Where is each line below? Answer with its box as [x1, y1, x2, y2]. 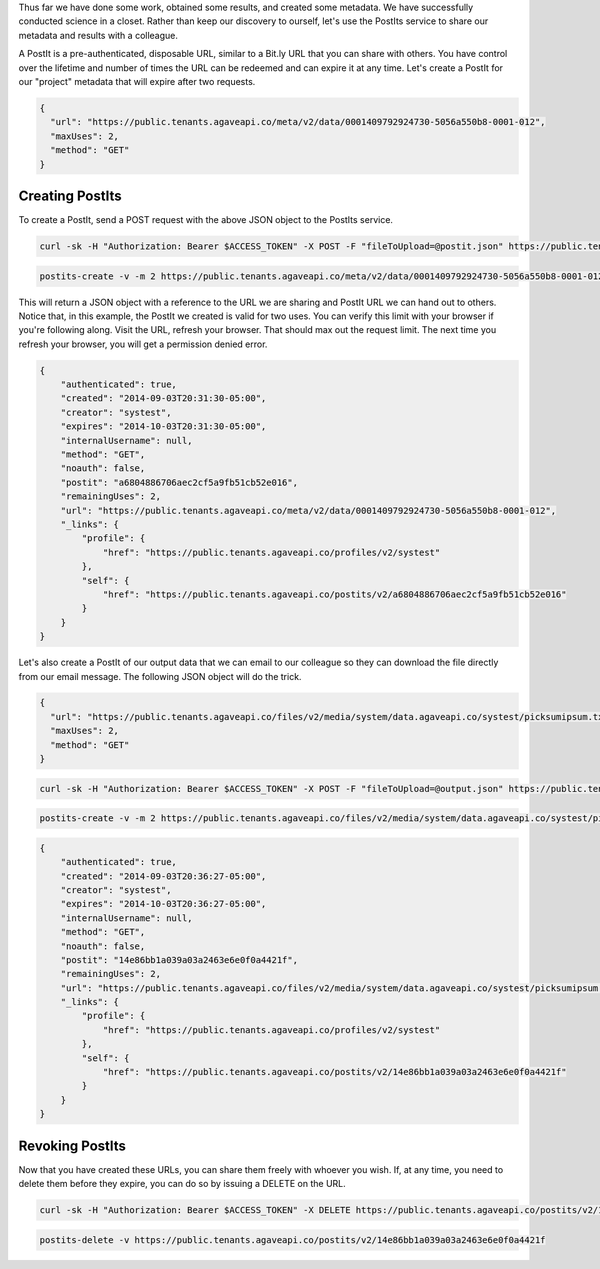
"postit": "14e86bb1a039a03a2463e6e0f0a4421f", [60, 954, 299, 965]
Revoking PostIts [18, 1137, 127, 1154]
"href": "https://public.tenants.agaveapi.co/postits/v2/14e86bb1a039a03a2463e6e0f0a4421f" [102, 1066, 567, 1078]
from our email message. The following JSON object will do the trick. [18, 670, 302, 682]
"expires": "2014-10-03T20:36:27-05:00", [60, 898, 267, 910]
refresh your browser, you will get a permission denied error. [18, 338, 268, 350]
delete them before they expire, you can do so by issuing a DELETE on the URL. [18, 1178, 347, 1190]
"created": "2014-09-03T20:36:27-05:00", [60, 870, 267, 882]
